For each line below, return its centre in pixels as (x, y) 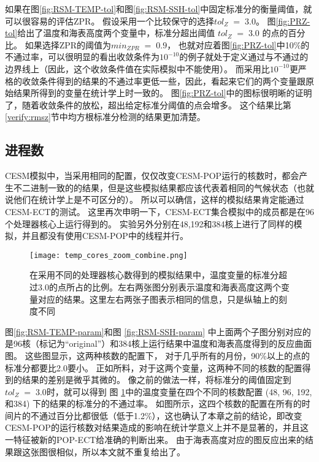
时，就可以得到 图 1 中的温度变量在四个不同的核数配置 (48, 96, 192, (179, 391)
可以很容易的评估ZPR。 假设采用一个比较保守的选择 (110, 21)
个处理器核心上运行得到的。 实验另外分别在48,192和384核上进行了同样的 (149, 223)
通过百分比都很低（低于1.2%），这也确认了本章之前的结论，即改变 (171, 415)
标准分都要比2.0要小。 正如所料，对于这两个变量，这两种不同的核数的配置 (154, 367)
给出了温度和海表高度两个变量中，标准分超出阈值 (116, 33)
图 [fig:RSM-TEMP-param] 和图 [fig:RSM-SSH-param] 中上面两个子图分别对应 (154, 331)
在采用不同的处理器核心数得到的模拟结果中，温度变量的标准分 (154, 275)
